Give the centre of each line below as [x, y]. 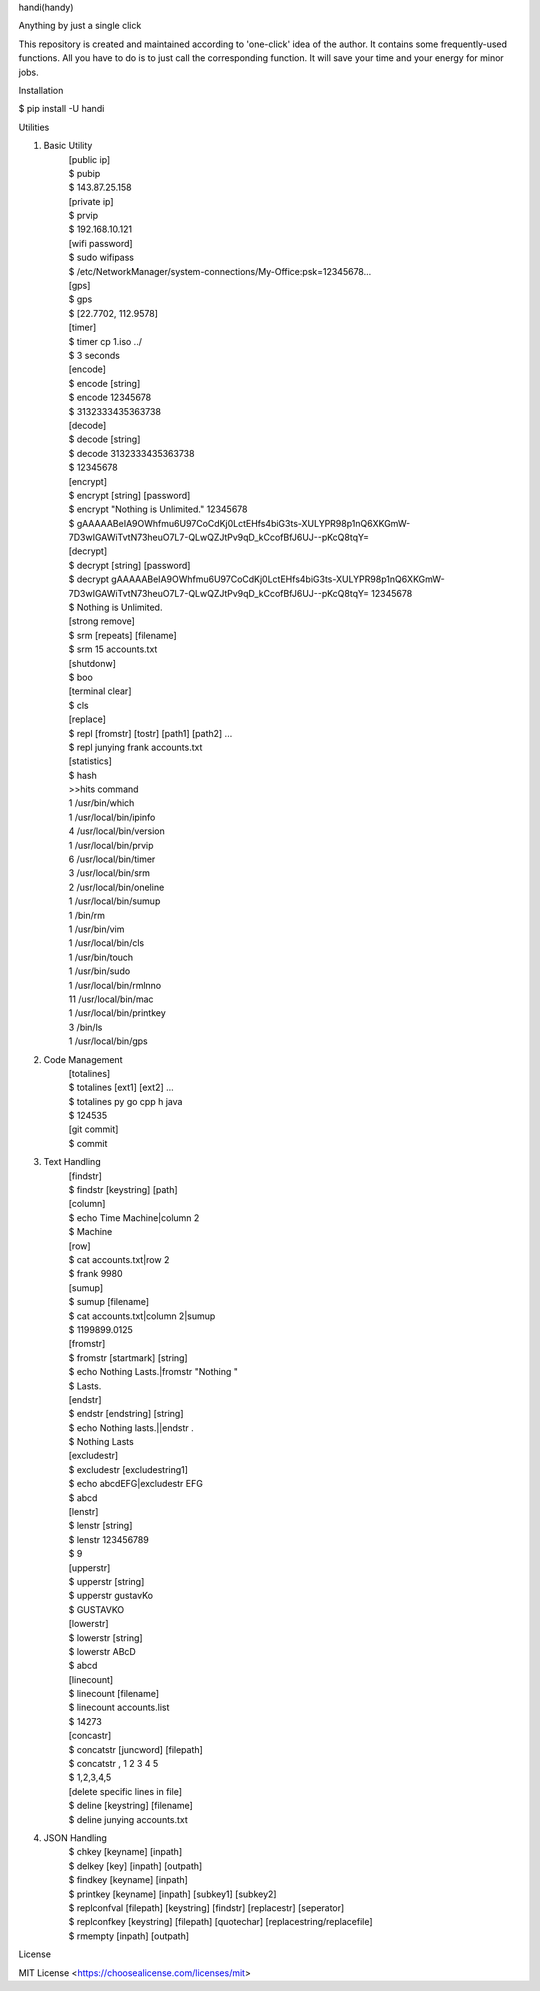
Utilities [34, 127]
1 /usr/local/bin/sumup [114, 901]
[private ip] [91, 201]
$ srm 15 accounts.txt [113, 649]
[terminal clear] [100, 691]
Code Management [83, 1059]
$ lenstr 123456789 [108, 1539]
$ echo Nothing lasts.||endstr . [131, 1427]
